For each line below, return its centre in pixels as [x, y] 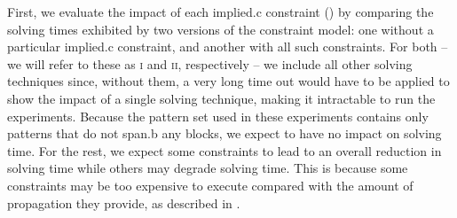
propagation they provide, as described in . [124, 202]
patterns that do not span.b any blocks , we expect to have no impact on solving [225, 133]
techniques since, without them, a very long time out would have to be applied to [228, 81]
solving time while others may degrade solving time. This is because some [208, 168]
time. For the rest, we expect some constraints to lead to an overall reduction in [225, 150]
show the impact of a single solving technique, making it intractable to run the [221, 98]
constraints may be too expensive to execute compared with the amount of [210, 185]
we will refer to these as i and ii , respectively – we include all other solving [210, 63]
